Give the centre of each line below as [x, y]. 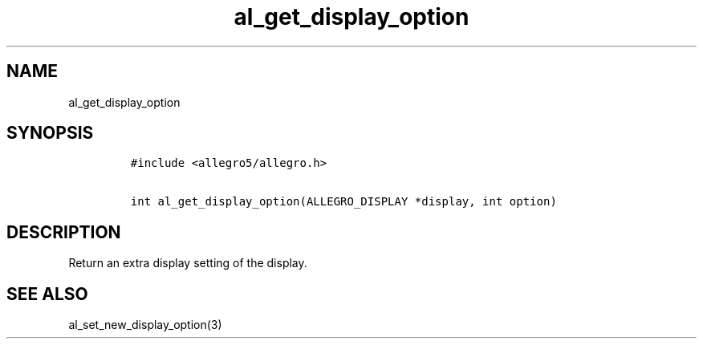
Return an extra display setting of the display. [188, 263]
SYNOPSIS [50, 133]
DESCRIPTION [64, 232]
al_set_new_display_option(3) [145, 325]
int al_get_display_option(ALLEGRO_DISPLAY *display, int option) [343, 202]
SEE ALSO [47, 294]
